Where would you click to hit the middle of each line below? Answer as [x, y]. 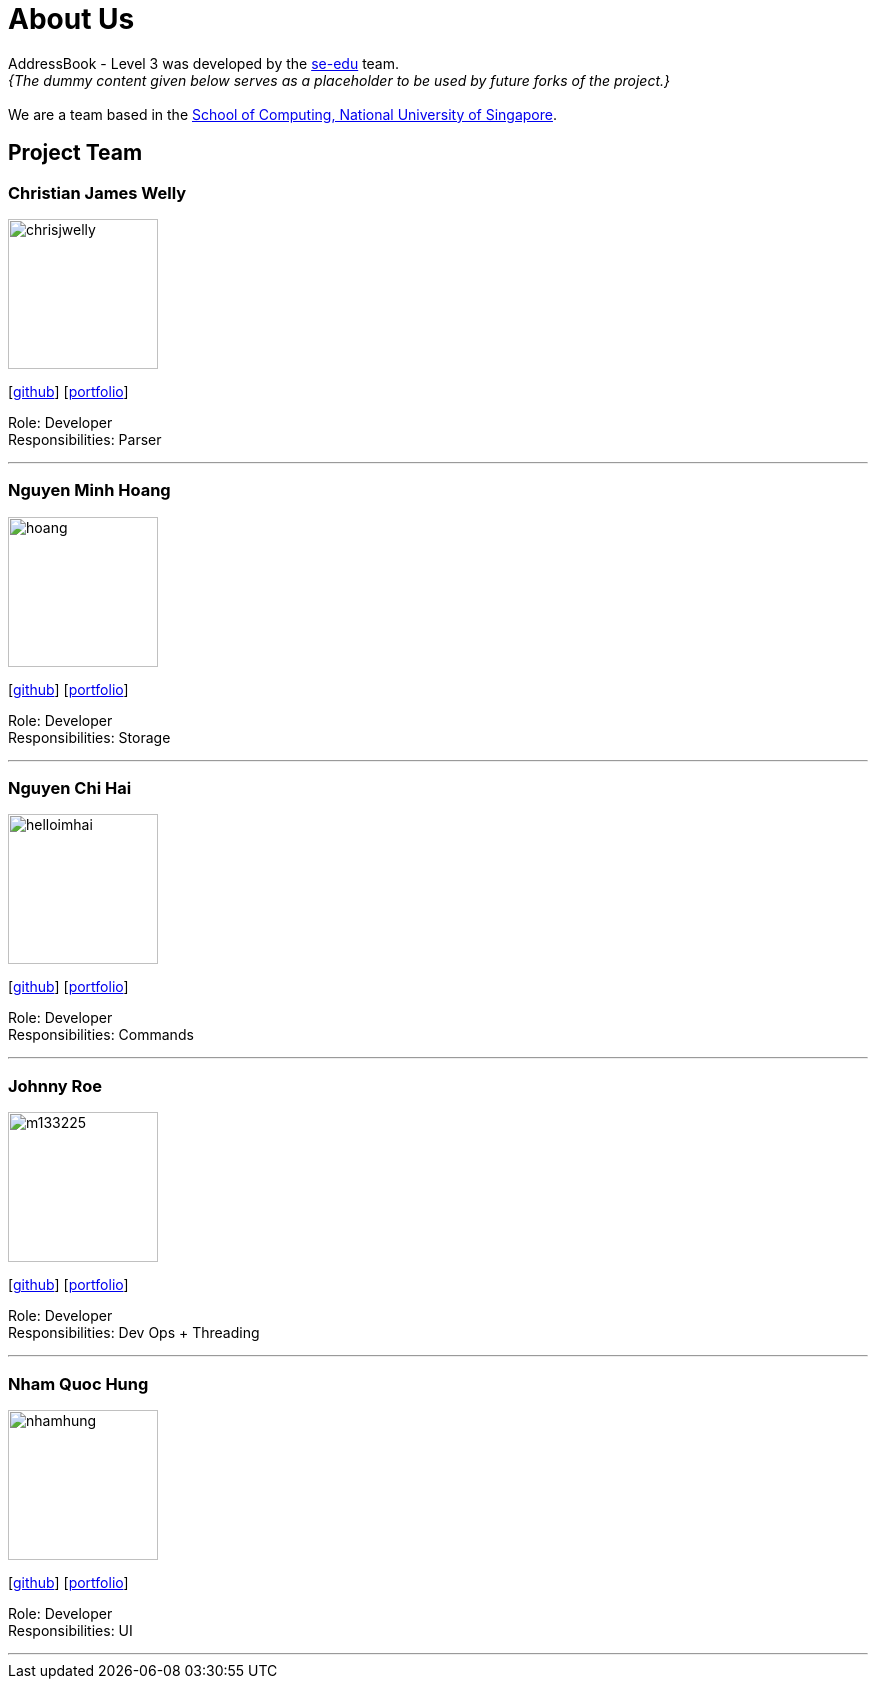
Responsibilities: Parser [85, 439]
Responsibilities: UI [70, 1630]
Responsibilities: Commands [101, 1035]
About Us [71, 19]
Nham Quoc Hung [78, 1383]
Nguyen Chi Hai [70, 788]
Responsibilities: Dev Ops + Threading [134, 1333]
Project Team [75, 153]
